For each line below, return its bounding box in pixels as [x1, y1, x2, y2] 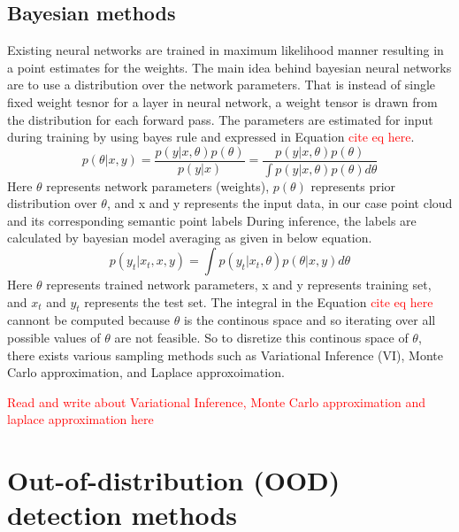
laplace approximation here [7, 410, 154, 428]
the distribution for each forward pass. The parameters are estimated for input [7, 110, 433, 128]
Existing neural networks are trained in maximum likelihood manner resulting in [7, 41, 444, 59]
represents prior [310, 176, 396, 195]
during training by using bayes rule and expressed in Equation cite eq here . [7, 127, 415, 146]
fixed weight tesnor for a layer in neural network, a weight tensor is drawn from [7, 92, 438, 111]
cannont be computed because [7, 311, 171, 329]
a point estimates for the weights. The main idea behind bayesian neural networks [7, 58, 452, 76]
